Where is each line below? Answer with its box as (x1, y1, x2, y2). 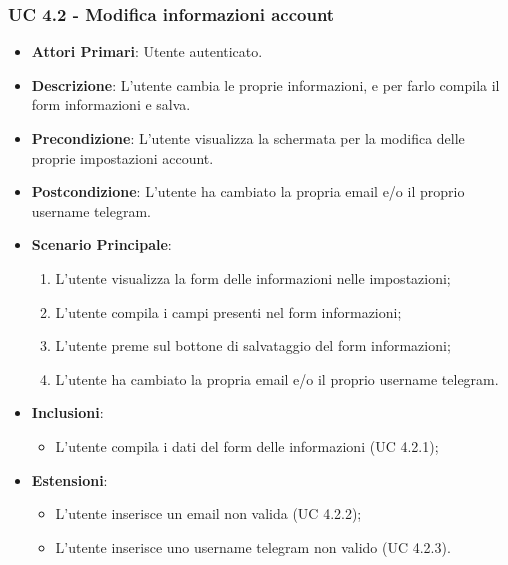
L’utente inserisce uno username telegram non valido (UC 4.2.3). (55, 536, 451, 557)
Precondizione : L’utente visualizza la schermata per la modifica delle (31, 128, 465, 148)
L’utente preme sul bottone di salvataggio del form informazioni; (55, 335, 451, 356)
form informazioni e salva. (31, 94, 191, 115)
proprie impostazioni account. (31, 147, 214, 168)
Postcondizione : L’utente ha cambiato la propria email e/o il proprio (31, 181, 465, 202)
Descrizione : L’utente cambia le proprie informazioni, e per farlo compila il (31, 74, 500, 95)
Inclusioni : (31, 402, 104, 423)
